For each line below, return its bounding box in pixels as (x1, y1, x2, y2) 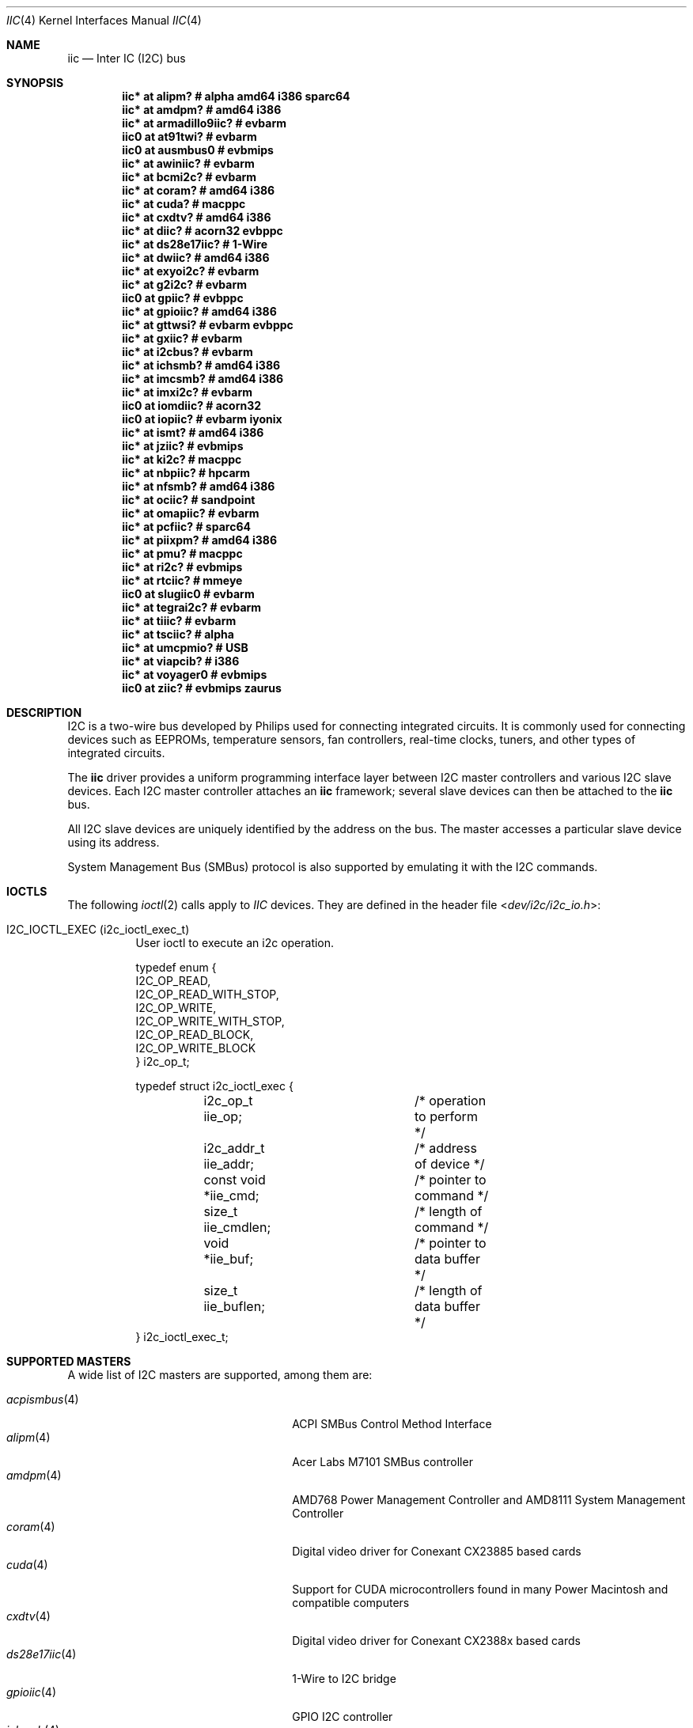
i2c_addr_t (203, 1140, 265, 1156)
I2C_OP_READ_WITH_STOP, (135, 987, 279, 1001)
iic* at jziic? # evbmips (122, 439, 244, 453)
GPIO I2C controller (292, 1710, 393, 1723)
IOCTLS (6, 885, 47, 898)
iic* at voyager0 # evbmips (122, 668, 267, 681)
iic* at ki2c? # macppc (122, 453, 242, 466)
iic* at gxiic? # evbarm (122, 332, 243, 345)
